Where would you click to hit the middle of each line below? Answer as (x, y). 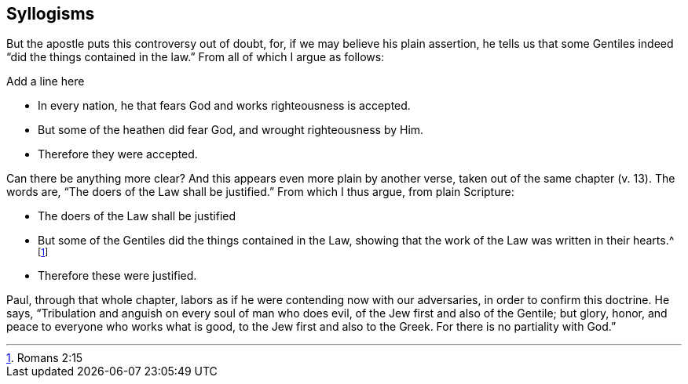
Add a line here (46, 82)
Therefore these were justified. (117, 276)
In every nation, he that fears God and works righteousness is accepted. (224, 106)
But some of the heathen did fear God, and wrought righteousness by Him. (231, 130)
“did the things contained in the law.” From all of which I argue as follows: (196, 57)
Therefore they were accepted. (118, 154)
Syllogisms (51, 14)
